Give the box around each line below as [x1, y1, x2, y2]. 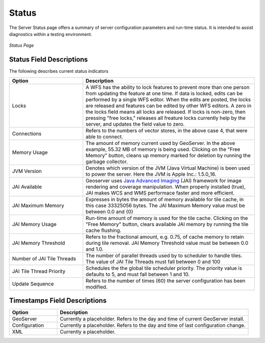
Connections [12, 130, 42, 137]
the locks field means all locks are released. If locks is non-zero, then [85, 108, 246, 115]
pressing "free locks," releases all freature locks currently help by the [85, 114, 246, 121]
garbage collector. [85, 158, 128, 165]
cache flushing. [85, 227, 122, 233]
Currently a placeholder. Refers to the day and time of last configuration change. [59, 322, 246, 329]
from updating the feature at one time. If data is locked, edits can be [85, 90, 243, 97]
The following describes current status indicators [9, 68, 109, 74]
